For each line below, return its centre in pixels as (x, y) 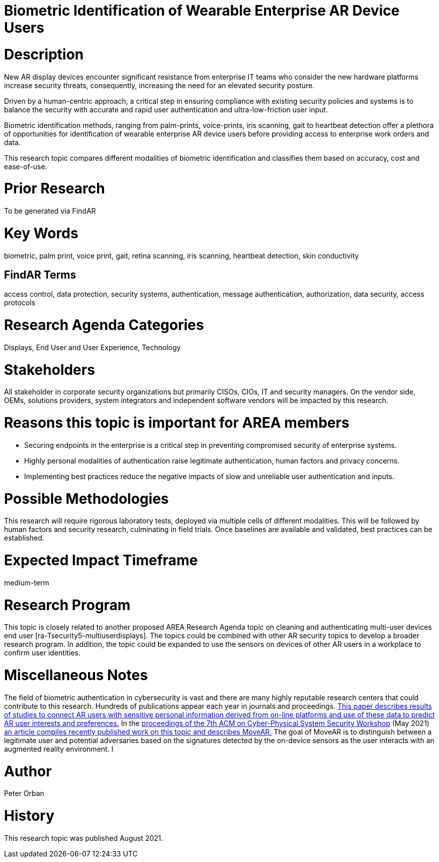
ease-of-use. (26, 166)
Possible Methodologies (86, 499)
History (29, 816)
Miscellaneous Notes (76, 675)
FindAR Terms (40, 275)
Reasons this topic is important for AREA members (177, 423)
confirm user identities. (42, 653)
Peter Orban (24, 793)
